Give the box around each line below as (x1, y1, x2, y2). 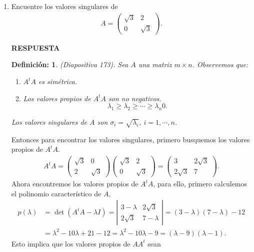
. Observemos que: (192, 59, 248, 70)
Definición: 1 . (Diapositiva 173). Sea (11, 59, 128, 70)
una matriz (138, 59, 172, 70)
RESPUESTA (11, 42, 60, 53)
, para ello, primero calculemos (153, 178, 247, 189)
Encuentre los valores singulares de (11, 1, 118, 11)
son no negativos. (108, 93, 161, 103)
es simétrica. (38, 76, 77, 87)
